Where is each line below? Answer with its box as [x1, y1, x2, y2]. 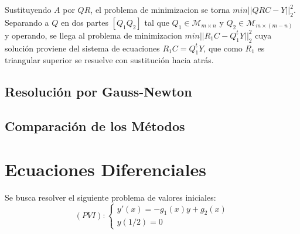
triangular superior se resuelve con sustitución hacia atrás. [5, 54, 214, 66]
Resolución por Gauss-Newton [5, 82, 192, 101]
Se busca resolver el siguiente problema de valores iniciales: [5, 191, 216, 203]
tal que [144, 16, 169, 28]
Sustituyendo [5, 4, 52, 15]
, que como [203, 42, 243, 54]
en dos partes [60, 16, 108, 28]
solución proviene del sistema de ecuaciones [5, 42, 160, 54]
